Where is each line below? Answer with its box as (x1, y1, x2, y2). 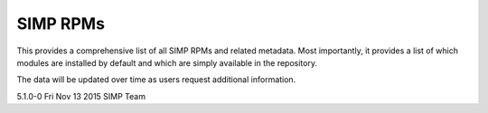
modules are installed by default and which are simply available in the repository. (16, 57, 318, 68)
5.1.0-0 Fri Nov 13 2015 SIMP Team (16, 90, 146, 101)
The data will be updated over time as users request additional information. (16, 74, 296, 85)
